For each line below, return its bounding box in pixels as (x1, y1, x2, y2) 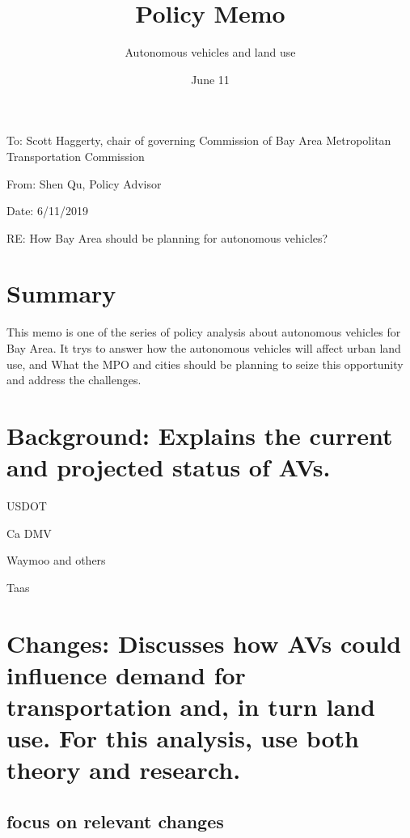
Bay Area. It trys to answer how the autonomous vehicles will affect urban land (6, 340, 401, 356)
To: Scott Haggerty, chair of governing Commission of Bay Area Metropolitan (6, 132, 391, 149)
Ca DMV (6, 524, 52, 541)
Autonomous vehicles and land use (125, 44, 296, 61)
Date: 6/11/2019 (6, 202, 88, 219)
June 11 (191, 70, 230, 87)
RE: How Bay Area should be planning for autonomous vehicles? (6, 229, 328, 246)
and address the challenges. (6, 371, 142, 388)
